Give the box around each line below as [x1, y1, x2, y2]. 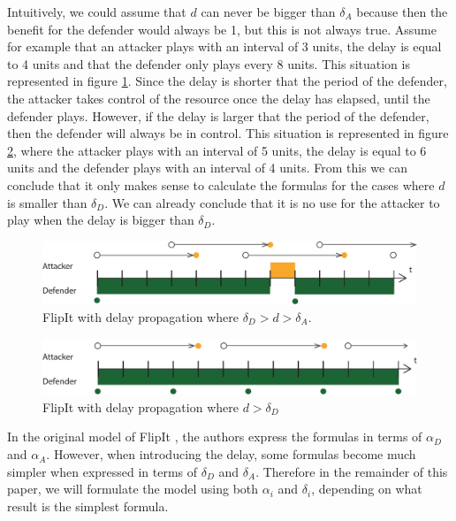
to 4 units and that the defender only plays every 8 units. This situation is [7, 54, 410, 73]
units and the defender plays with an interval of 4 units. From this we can [7, 158, 407, 177]
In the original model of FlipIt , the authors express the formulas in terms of [7, 427, 422, 446]
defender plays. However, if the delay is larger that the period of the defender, [7, 106, 429, 125]
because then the [356, 3, 448, 20]
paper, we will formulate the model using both [7, 479, 259, 498]
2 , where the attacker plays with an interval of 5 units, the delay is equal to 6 [7, 141, 427, 159]
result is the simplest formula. [7, 496, 169, 515]
